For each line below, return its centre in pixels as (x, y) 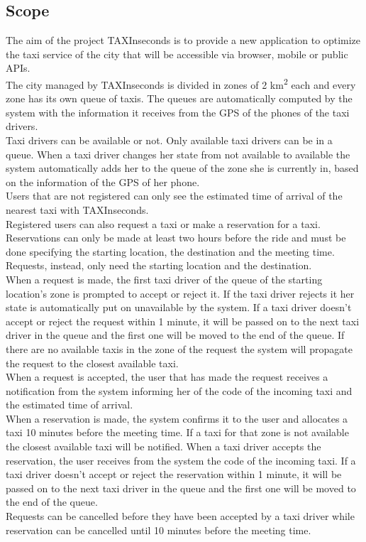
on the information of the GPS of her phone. (103, 181)
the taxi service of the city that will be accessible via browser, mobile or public (177, 54)
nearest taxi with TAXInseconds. (77, 209)
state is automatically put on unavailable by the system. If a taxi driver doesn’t (179, 307)
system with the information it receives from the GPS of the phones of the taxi (178, 112)
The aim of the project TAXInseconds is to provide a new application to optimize (183, 40)
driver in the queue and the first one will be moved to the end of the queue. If (175, 335)
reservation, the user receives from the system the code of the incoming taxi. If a (181, 460)
